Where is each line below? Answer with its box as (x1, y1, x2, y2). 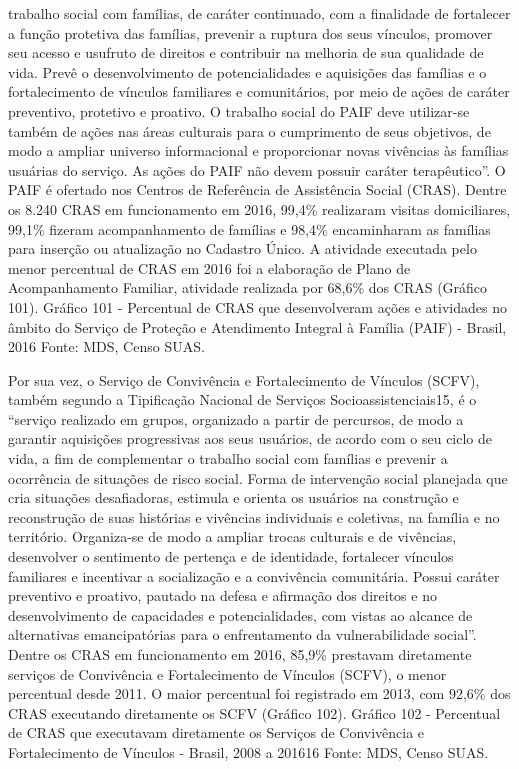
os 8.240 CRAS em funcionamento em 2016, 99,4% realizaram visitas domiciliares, (8, 198, 511, 219)
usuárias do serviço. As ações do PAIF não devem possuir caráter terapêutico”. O (8, 159, 506, 180)
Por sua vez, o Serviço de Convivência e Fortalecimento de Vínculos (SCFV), (8, 369, 480, 390)
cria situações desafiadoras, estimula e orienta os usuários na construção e (8, 487, 459, 508)
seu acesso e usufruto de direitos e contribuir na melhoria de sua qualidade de (8, 42, 484, 63)
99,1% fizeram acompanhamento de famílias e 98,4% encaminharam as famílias (8, 218, 491, 239)
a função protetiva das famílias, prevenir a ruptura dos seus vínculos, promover (8, 22, 493, 43)
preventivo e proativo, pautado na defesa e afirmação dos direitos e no (8, 585, 437, 606)
